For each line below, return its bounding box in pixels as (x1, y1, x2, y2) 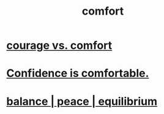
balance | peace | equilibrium (6, 94, 158, 108)
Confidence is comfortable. (6, 66, 149, 80)
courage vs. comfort (6, 38, 113, 52)
